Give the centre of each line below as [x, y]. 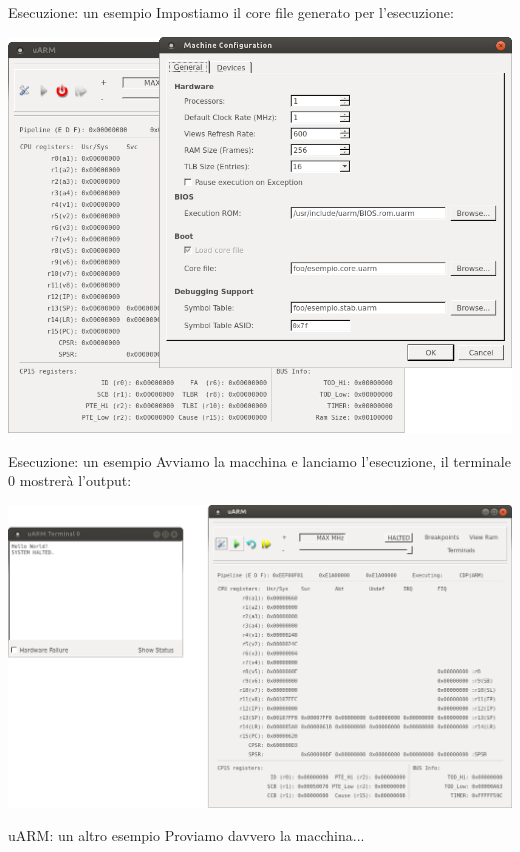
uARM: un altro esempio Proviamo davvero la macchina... [186, 835]
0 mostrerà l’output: [70, 480]
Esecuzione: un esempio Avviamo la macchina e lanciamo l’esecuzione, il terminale [259, 460]
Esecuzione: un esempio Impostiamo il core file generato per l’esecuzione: [231, 12]
